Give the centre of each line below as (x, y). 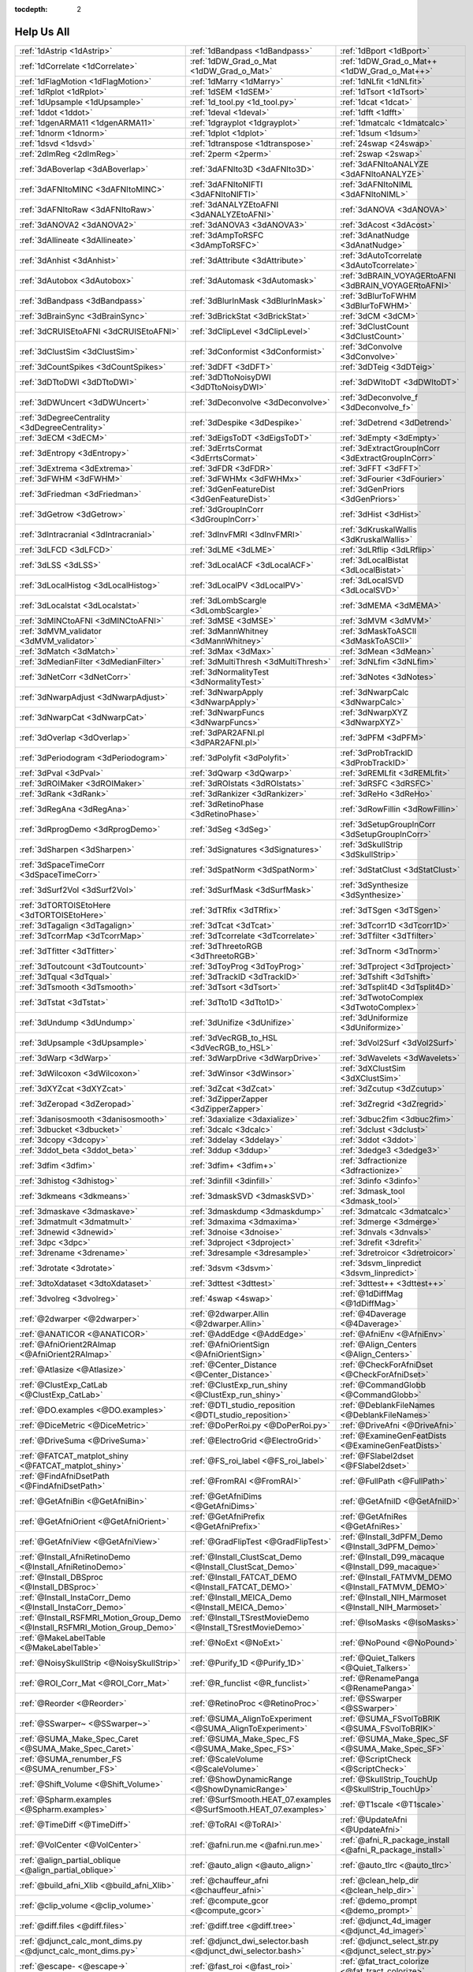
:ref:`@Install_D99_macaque (392, 1556)
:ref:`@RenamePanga (380, 1678)
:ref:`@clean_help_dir (380, 1880)
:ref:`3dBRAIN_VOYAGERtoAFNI (398, 275)
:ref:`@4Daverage (373, 1313)
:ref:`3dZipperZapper (229, 1099)
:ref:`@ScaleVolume (227, 1759)
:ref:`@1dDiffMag (372, 1294)
